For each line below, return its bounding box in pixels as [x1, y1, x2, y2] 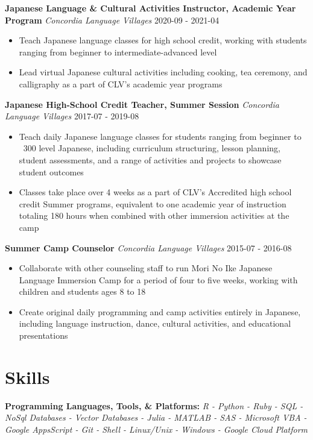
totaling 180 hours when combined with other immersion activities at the [19, 209, 289, 222]
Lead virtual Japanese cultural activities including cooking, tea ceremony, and [19, 66, 308, 78]
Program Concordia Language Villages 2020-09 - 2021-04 [5, 13, 220, 26]
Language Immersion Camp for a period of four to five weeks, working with [19, 273, 298, 286]
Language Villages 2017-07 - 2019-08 [5, 110, 139, 122]
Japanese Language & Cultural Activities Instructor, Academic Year [5, 2, 296, 14]
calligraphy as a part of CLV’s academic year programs [19, 77, 223, 90]
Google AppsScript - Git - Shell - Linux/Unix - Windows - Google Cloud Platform [5, 423, 308, 435]
